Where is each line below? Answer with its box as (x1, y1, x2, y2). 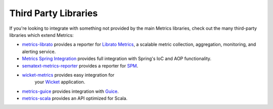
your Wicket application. (34, 79, 85, 85)
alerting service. (22, 48, 56, 54)
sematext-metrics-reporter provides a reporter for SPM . (22, 63, 139, 69)
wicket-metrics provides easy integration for (22, 72, 115, 78)
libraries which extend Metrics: (9, 32, 74, 38)
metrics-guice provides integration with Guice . (22, 88, 119, 94)
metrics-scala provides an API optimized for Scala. (22, 95, 128, 101)
